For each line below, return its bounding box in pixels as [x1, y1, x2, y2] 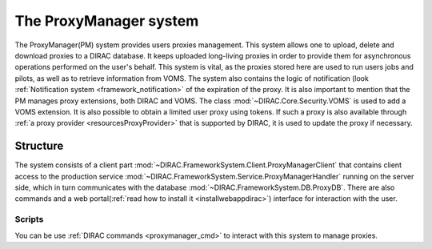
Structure [14, 139, 64, 153]
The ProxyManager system [14, 12, 199, 30]
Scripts [14, 214, 44, 225]
